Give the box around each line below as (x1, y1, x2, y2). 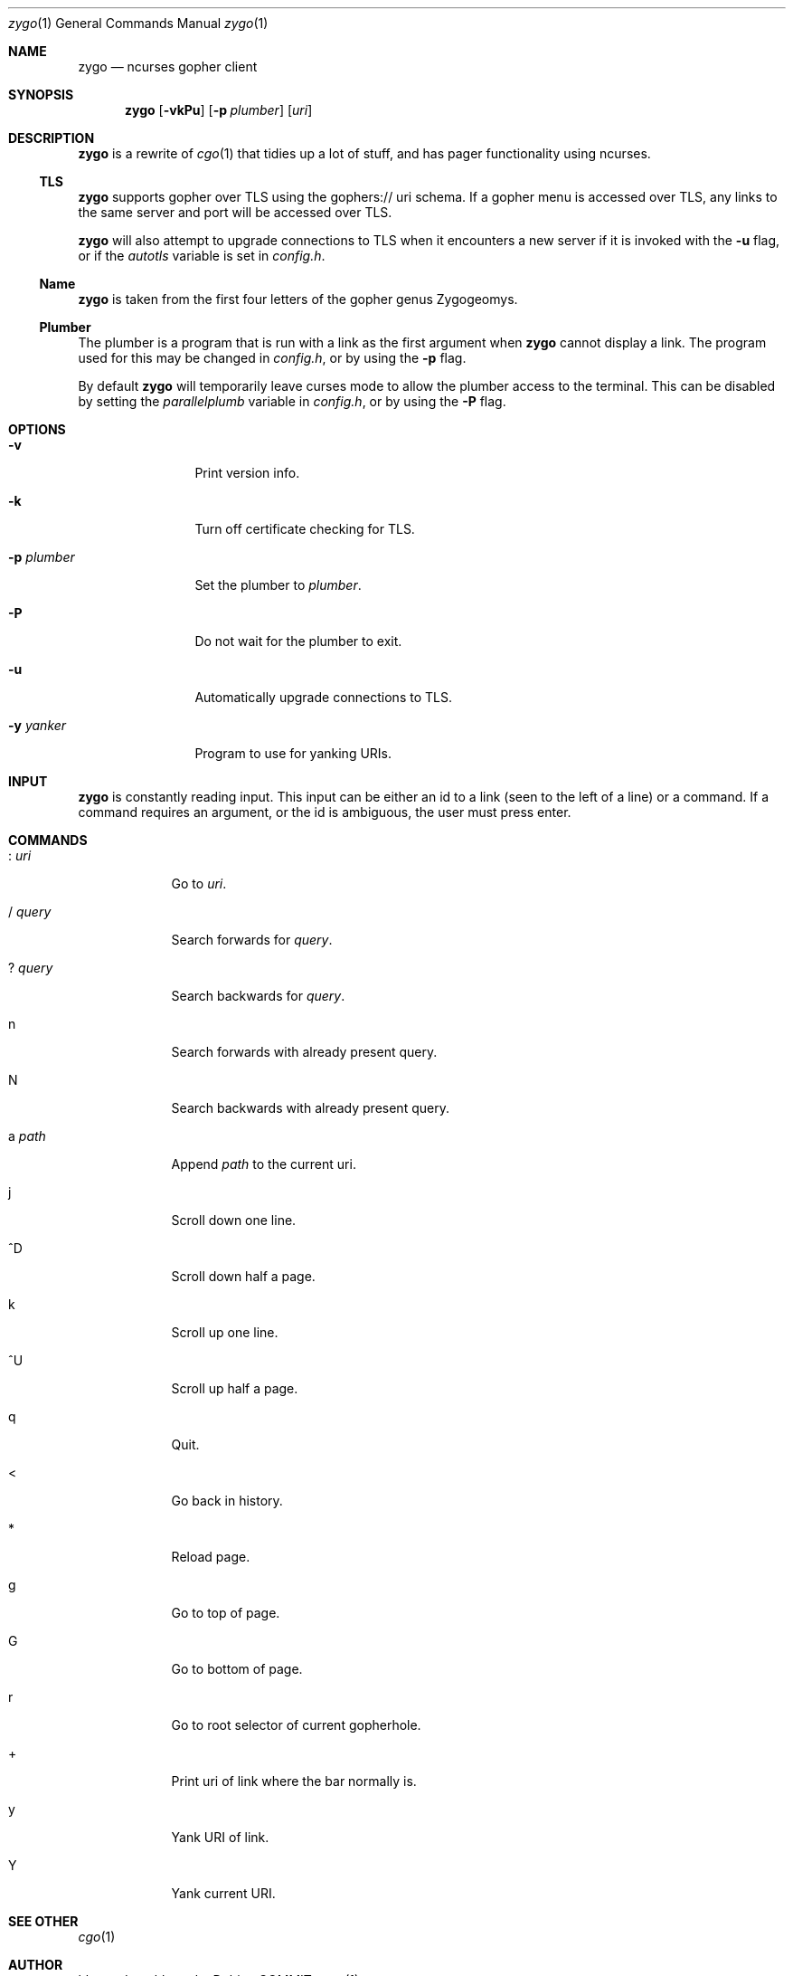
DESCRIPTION (8, 130, 95, 146)
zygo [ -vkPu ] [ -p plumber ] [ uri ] (125, 102, 313, 118)
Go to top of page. (171, 1605, 280, 1620)
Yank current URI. (171, 1886, 276, 1901)
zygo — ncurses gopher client (78, 59, 258, 74)
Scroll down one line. (171, 1212, 297, 1228)
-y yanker (8, 717, 67, 733)
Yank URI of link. (171, 1829, 269, 1845)
